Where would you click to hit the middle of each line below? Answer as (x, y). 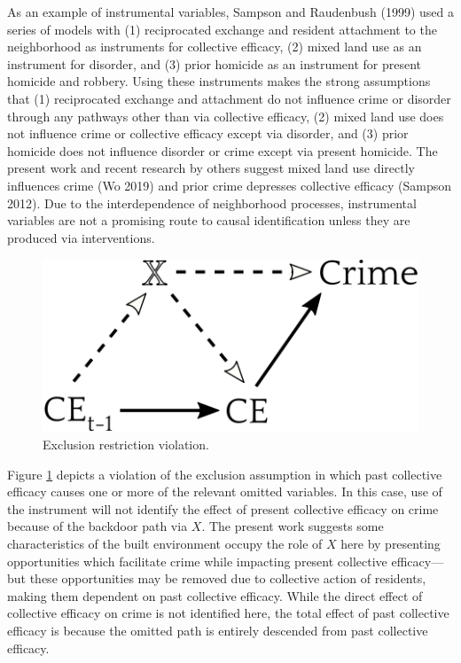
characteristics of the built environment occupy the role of (165, 543)
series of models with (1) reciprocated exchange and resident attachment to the (222, 29)
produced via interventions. (81, 237)
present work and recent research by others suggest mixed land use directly (211, 168)
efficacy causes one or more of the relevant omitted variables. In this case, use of (225, 491)
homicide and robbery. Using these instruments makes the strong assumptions (219, 81)
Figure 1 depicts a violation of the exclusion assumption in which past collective (225, 474)
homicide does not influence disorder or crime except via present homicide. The (223, 150)
